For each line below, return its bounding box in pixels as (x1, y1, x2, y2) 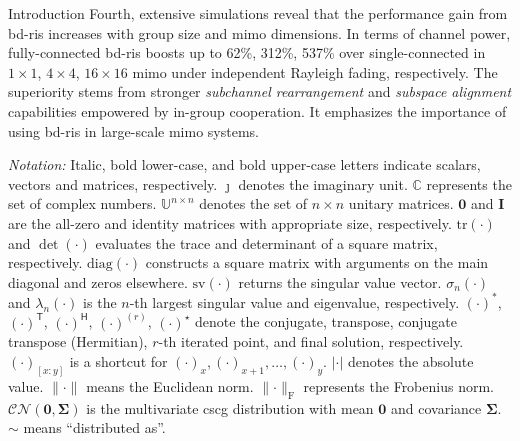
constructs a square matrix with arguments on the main (145, 252, 489, 273)
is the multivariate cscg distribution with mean (86, 397, 374, 418)
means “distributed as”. (23, 417, 166, 438)
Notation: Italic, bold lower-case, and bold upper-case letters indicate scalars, (8, 154, 481, 175)
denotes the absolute (348, 351, 474, 372)
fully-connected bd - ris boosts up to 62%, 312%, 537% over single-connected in (8, 42, 486, 63)
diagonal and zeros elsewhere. (8, 271, 188, 292)
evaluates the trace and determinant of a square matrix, (95, 232, 438, 253)
